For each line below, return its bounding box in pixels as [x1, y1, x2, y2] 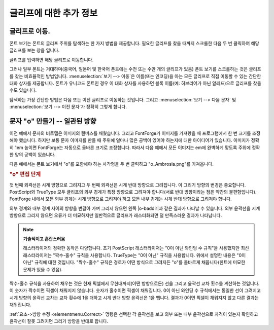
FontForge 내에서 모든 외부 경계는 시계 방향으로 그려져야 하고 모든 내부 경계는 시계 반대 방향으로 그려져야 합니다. [9, 196, 232, 202]
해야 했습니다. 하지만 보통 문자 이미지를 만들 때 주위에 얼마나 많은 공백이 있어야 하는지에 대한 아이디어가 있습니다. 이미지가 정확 [9, 137, 260, 143]
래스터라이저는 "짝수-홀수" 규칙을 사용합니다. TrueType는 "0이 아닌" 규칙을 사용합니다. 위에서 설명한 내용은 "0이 [23, 252, 246, 258]
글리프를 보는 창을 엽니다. [9, 47, 60, 53]
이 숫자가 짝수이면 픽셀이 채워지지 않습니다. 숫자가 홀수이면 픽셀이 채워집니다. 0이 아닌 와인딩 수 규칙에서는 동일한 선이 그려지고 [9, 287, 261, 294]
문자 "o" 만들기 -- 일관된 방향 [9, 117, 96, 125]
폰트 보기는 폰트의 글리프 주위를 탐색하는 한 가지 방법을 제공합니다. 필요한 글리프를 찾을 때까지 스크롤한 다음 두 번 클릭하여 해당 [9, 41, 260, 47]
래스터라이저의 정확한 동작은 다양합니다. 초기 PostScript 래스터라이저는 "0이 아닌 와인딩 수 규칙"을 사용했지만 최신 [23, 245, 249, 251]
